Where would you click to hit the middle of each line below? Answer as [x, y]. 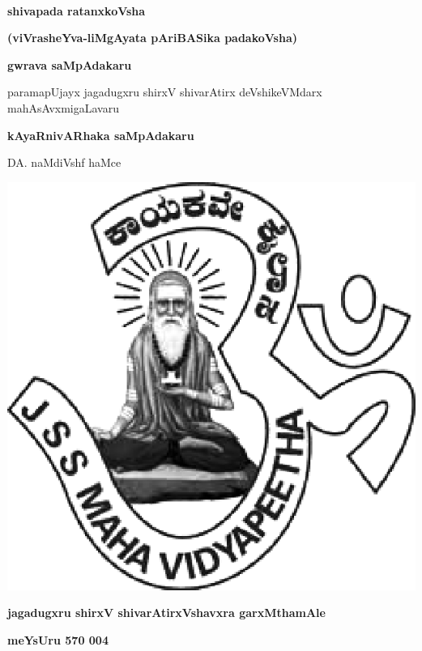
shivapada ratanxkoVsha [77, 10]
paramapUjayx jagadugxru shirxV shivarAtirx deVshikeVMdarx [165, 92]
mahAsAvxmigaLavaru [63, 107]
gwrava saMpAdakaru [70, 64]
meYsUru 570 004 [58, 639]
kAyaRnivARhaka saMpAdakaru [101, 135]
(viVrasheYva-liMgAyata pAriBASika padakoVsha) [152, 38]
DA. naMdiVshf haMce [64, 162]
